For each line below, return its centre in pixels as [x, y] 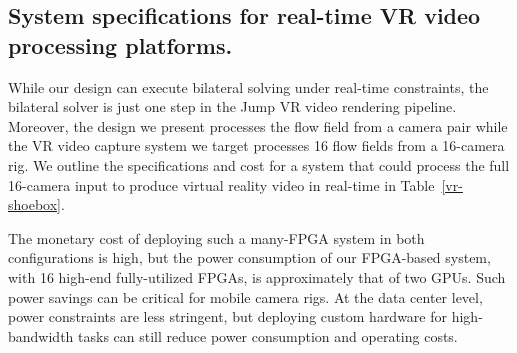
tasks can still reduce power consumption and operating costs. [268, 335]
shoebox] [34, 204]
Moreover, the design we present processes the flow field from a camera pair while [258, 125]
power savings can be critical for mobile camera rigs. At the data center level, [245, 296]
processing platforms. [120, 44]
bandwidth [41, 335]
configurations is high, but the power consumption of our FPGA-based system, [249, 257]
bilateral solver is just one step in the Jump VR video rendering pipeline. [232, 106]
